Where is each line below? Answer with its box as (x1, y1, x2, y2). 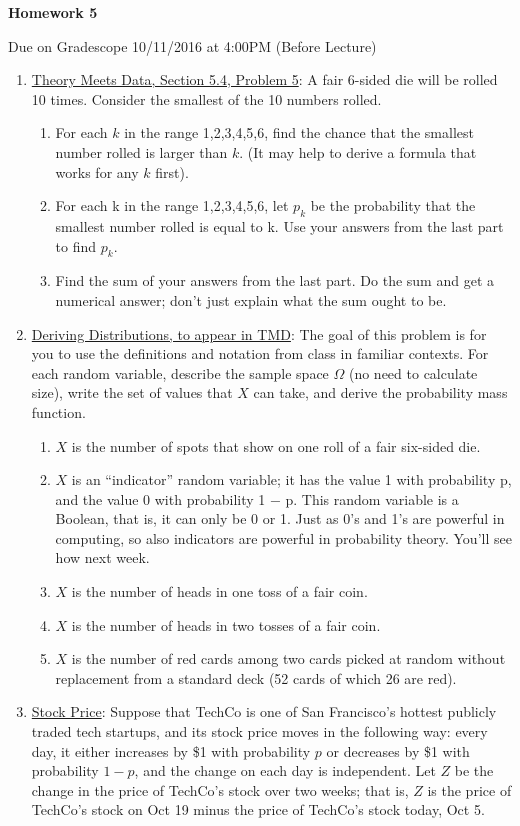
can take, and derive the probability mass (253, 382, 508, 403)
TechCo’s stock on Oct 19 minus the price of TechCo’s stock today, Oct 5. (31, 799, 485, 820)
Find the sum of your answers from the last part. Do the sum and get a (55, 270, 495, 291)
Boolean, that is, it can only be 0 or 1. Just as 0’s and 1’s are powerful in (55, 508, 505, 529)
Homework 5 (8, 2, 98, 22)
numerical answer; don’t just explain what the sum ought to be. (55, 289, 447, 310)
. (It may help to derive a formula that (239, 141, 477, 162)
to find (55, 235, 97, 256)
